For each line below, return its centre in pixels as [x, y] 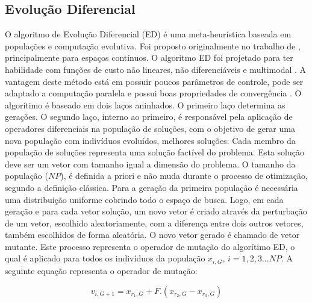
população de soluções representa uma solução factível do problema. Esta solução [154, 152]
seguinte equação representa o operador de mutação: [101, 270]
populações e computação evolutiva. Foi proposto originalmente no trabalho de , [153, 45]
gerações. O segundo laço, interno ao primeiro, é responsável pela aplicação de [149, 117]
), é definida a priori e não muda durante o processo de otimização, [184, 176]
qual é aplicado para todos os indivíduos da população [105, 258]
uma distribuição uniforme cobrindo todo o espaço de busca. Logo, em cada [144, 199]
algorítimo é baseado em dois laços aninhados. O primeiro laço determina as [145, 105]
